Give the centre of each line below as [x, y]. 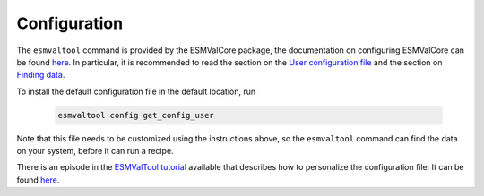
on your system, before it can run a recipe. [95, 151]
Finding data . [41, 75]
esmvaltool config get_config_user [136, 115]
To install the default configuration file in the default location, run [136, 91]
